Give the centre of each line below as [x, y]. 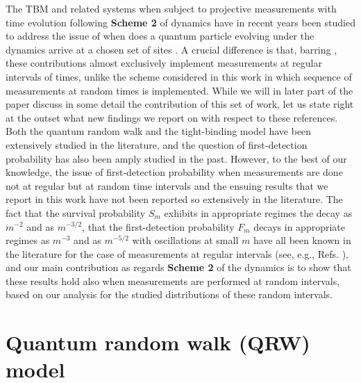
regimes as [28, 240]
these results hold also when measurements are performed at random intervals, [173, 280]
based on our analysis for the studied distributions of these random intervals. [169, 294]
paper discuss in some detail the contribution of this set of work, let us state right [180, 104]
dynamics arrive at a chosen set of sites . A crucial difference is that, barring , [171, 49]
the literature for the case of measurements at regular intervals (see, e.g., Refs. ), [177, 253]
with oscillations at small [185, 240]
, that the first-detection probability [158, 226]
